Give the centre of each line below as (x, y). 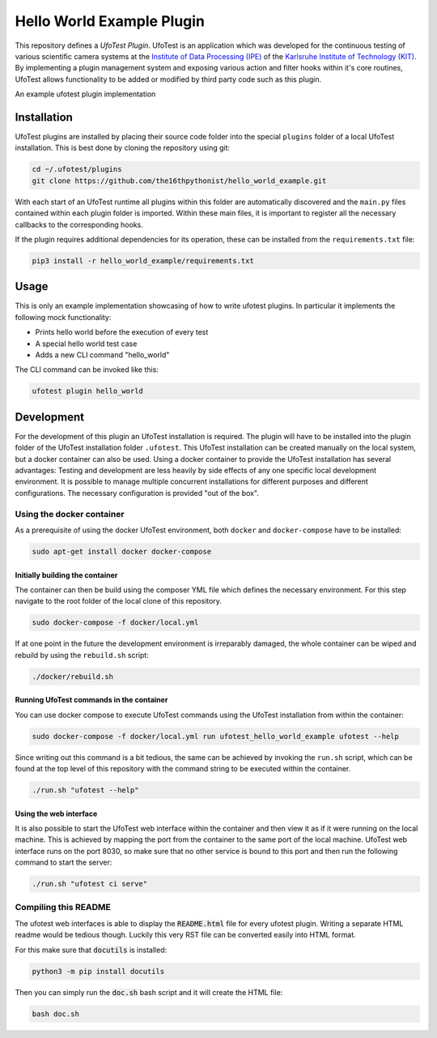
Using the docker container (70, 514)
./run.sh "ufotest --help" (85, 790)
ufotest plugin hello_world (87, 391)
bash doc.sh (56, 1014)
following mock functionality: (63, 317)
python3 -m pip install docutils (98, 971)
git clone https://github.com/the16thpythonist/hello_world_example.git (179, 181)
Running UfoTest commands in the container (91, 700)
